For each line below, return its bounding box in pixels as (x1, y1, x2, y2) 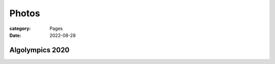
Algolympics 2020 (9, 46, 70, 54)
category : (9, 25, 31, 31)
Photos (9, 8, 40, 19)
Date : (9, 32, 21, 38)
